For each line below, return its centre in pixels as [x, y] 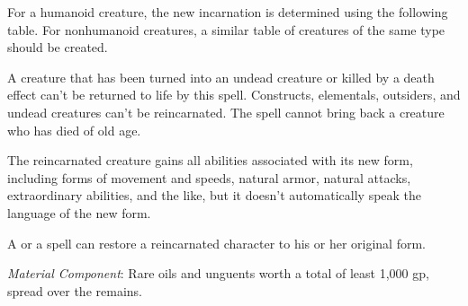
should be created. [58, 47]
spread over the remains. [75, 290]
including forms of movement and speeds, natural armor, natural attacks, [209, 177]
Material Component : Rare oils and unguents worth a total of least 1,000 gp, [218, 273]
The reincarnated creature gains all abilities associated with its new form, [210, 160]
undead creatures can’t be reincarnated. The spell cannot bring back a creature [226, 112]
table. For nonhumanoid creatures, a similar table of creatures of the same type [226, 29]
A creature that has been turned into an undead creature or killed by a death [221, 77]
